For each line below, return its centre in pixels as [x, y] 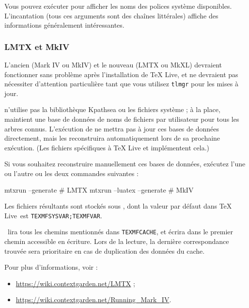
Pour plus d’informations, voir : [51, 267]
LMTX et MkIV [37, 46]
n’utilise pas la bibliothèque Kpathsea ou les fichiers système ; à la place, [112, 109]
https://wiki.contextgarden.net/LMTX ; [75, 283]
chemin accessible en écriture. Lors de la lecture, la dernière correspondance [117, 241]
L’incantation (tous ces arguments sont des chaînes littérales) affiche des [111, 15]
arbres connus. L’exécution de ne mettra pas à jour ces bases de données [112, 128]
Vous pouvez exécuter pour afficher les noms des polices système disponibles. [118, 6]
